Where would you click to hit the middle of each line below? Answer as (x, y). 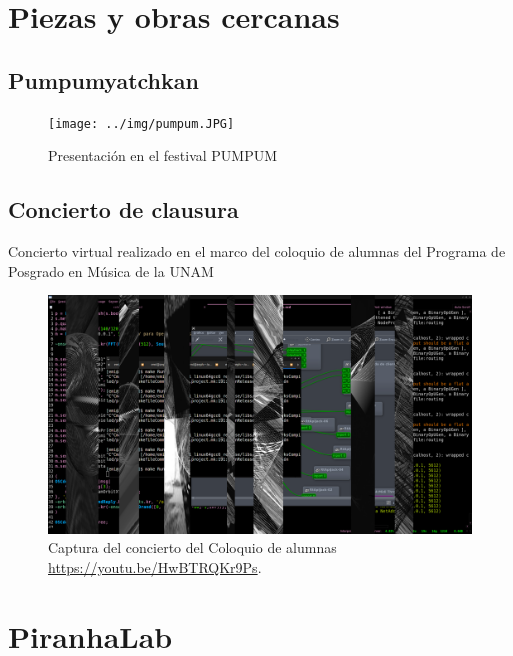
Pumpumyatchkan (103, 79)
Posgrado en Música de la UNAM (111, 270)
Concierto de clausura (123, 209)
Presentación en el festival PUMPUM (163, 155)
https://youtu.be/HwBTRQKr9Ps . (155, 566)
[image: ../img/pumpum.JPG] (141, 123)
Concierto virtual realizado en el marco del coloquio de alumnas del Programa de (257, 251)
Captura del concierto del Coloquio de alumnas (192, 547)
